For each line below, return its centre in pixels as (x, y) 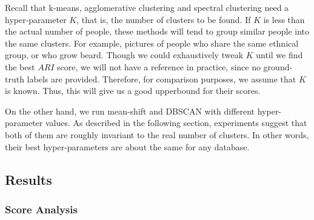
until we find (279, 55)
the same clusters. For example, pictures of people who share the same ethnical (152, 43)
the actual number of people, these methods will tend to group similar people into (157, 31)
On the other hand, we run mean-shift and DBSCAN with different (130, 111)
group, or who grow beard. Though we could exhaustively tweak (124, 55)
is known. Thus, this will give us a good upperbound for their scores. (133, 91)
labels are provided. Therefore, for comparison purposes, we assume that (162, 78)
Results (28, 179)
